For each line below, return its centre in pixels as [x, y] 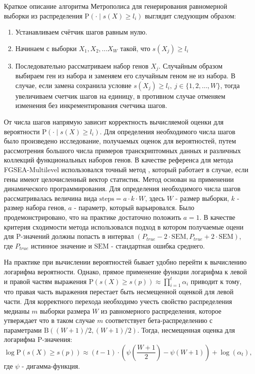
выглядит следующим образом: [191, 15]
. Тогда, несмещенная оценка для [186, 329]
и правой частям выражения [45, 281]
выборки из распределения [43, 15]
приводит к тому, [216, 281]
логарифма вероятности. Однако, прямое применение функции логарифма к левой [126, 271]
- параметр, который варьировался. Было [134, 207]
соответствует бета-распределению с [159, 320]
